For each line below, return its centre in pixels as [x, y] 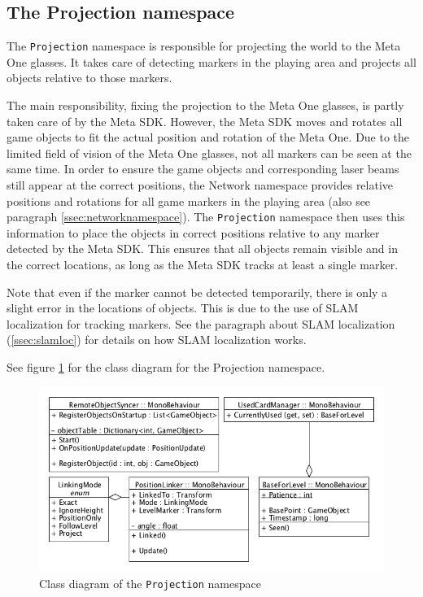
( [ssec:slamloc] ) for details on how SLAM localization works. [157, 340]
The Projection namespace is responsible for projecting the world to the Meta [204, 46]
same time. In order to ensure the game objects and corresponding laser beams [203, 169]
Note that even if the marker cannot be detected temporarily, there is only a [197, 292]
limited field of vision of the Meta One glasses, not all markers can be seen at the [209, 153]
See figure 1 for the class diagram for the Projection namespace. [166, 367]
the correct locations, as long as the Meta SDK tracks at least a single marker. [203, 265]
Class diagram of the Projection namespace [150, 583]
